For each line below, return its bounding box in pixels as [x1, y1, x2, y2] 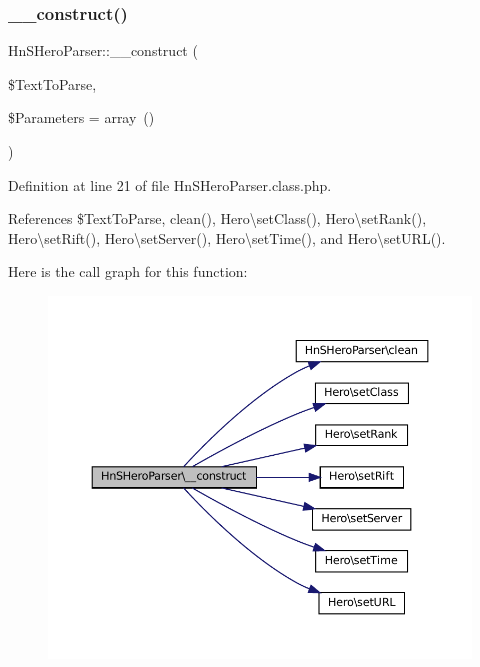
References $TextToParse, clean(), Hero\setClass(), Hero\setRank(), [8, 208, 427, 229]
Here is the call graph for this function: [8, 261, 248, 282]
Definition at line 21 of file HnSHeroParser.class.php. [8, 174, 332, 195]
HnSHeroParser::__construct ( [8, 40, 198, 61]
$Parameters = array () [8, 107, 155, 128]
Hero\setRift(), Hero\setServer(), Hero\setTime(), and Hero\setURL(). [8, 227, 446, 248]
